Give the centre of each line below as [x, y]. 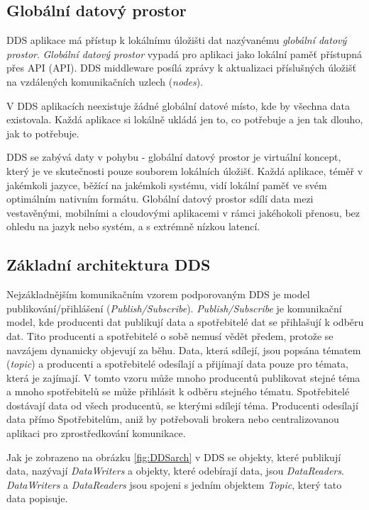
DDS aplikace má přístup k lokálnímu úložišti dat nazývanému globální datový [177, 40]
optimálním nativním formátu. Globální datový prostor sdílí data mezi [160, 199]
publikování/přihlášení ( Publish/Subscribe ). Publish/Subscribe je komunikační [174, 308]
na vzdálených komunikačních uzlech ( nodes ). [105, 81]
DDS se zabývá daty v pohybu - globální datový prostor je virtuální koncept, [174, 157]
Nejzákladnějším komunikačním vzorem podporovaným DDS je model [158, 294]
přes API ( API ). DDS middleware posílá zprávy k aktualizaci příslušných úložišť [181, 68]
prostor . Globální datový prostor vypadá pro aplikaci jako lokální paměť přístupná [184, 53]
